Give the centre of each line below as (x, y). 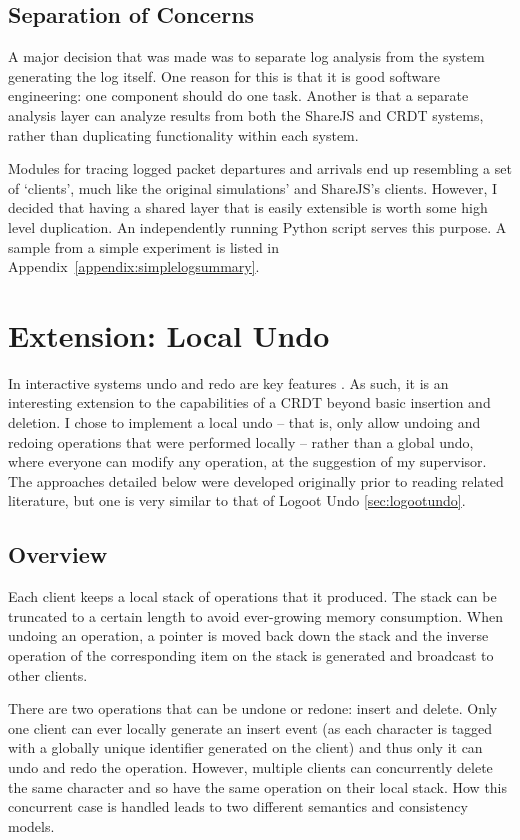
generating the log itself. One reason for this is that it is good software (224, 75)
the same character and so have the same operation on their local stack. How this (258, 786)
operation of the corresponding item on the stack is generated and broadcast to (251, 655)
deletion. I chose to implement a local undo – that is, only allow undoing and (244, 422)
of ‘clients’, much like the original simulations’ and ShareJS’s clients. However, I (253, 187)
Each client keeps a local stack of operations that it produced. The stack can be (252, 596)
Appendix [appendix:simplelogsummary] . (134, 266)
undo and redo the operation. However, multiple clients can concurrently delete (250, 766)
